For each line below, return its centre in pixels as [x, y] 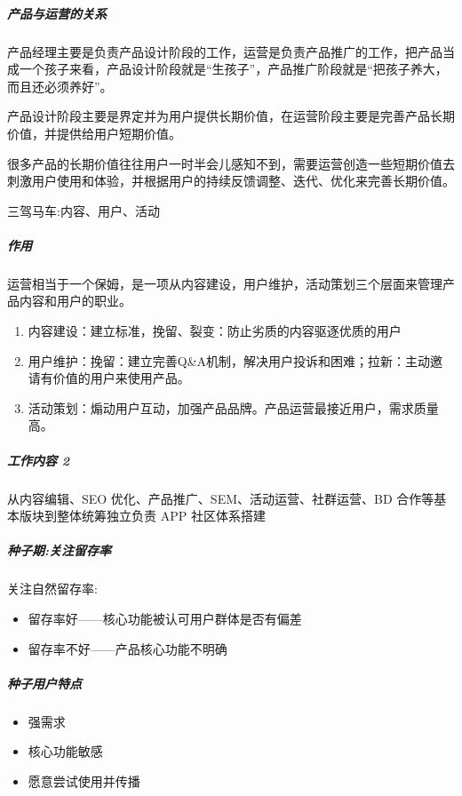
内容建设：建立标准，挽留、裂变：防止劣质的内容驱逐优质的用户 [215, 331]
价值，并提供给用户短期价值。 [94, 133]
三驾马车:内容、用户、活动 [84, 210]
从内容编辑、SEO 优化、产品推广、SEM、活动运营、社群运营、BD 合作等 [221, 498]
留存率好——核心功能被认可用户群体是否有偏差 [165, 618]
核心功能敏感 [65, 751]
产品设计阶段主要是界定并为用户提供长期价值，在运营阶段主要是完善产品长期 [231, 116]
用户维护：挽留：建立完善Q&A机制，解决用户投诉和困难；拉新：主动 [229, 360]
